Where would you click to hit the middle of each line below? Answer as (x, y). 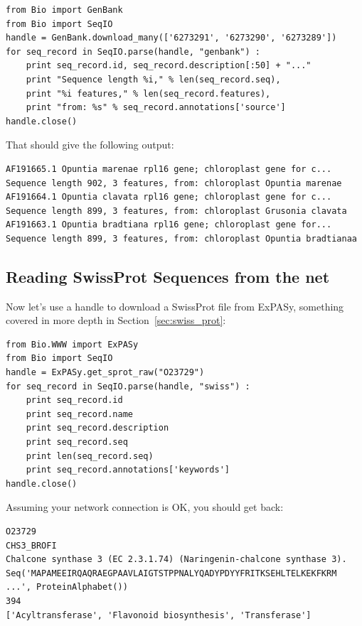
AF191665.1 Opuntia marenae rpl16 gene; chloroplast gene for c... (169, 169)
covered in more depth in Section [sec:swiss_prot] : (116, 320)
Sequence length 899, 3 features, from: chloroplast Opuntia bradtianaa (181, 238)
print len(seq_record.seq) (90, 456)
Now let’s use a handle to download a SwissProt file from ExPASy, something (175, 306)
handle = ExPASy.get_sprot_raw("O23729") (105, 373)
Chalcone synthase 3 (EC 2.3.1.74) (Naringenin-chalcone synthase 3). (176, 560)
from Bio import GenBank (64, 10)
